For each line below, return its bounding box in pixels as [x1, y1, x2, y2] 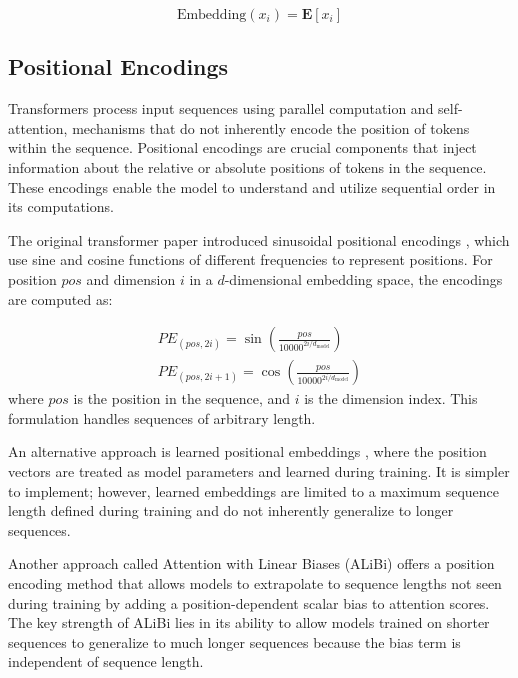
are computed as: [8, 288, 113, 309]
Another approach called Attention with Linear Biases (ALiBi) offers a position [8, 553, 495, 574]
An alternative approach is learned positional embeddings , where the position [8, 441, 487, 462]
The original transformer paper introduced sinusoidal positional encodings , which [8, 229, 510, 250]
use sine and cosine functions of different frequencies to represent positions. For [8, 249, 493, 270]
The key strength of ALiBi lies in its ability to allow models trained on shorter [8, 612, 490, 633]
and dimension [86, 268, 176, 289]
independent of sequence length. [8, 651, 204, 672]
